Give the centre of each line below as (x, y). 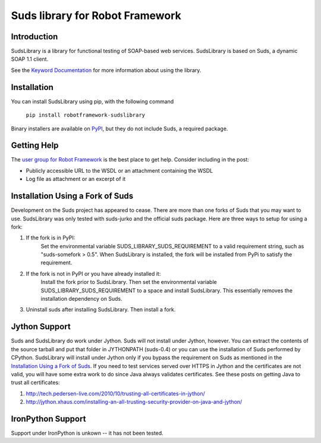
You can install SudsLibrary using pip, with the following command (92, 101)
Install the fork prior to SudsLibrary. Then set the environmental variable (129, 282)
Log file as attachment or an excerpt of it (76, 179)
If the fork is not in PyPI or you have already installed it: (93, 273)
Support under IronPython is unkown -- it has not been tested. (87, 433)
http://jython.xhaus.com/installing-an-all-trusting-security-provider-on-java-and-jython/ (134, 402)
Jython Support (41, 327)
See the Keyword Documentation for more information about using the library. (106, 70)
